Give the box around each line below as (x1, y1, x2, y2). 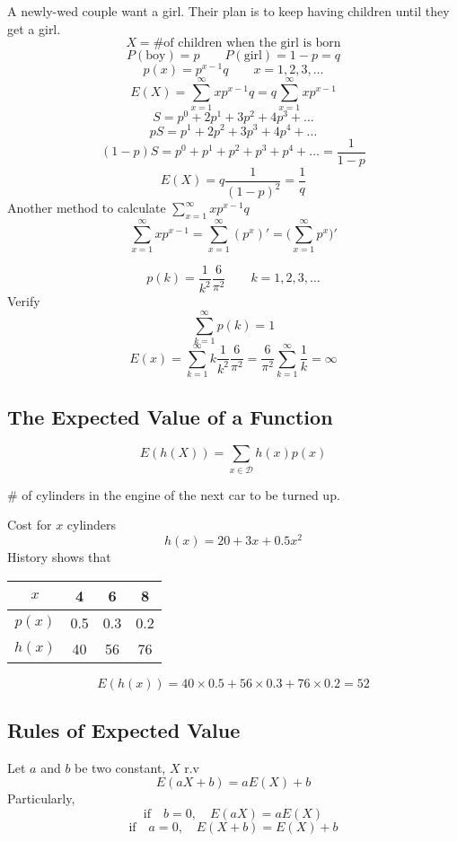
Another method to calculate (7, 198, 166, 217)
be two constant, (75, 758, 166, 776)
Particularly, (7, 789, 75, 808)
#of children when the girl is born (153, 37, 341, 50)
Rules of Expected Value (7, 715, 241, 743)
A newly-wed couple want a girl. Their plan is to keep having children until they (7, 2, 450, 20)
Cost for (7, 515, 52, 534)
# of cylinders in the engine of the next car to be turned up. (7, 485, 340, 504)
